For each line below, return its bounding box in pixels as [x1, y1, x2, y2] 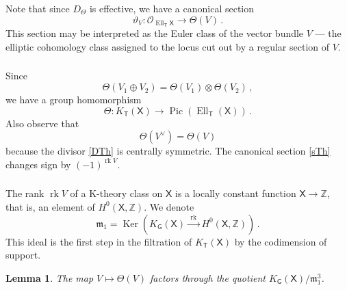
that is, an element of [5, 199, 95, 213]
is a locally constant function [175, 186, 296, 200]
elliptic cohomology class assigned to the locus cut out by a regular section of [5, 39, 330, 53]
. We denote [144, 199, 194, 213]
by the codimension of [234, 234, 327, 248]
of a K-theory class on [70, 186, 163, 200]
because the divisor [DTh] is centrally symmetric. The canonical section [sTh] [5, 144, 331, 158]
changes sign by [5, 157, 71, 171]
